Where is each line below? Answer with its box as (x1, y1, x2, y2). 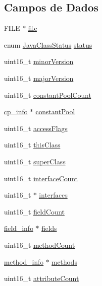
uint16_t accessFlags (4, 123, 68, 133)
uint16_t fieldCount (4, 206, 65, 216)
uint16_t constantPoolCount (4, 89, 92, 100)
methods (51, 256, 77, 267)
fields (41, 223, 57, 233)
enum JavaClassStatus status (4, 39, 92, 50)
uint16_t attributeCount (4, 273, 79, 284)
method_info (4, 256, 44, 267)
